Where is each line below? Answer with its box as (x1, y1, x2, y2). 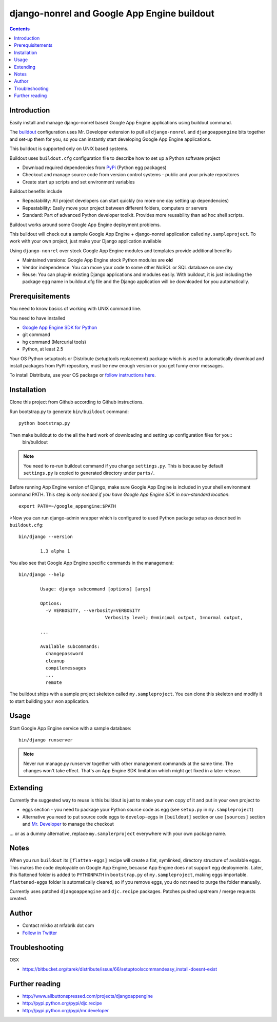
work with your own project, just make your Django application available (9, 238, 162, 244)
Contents (9, 26, 30, 32)
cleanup (45, 658, 65, 664)
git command (22, 331, 51, 338)
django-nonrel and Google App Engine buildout (9, 8, 215, 19)
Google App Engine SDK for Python (22, 324, 97, 331)
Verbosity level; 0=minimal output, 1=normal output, (105, 615, 243, 621)
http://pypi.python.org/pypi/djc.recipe (22, 1000, 102, 1007)
